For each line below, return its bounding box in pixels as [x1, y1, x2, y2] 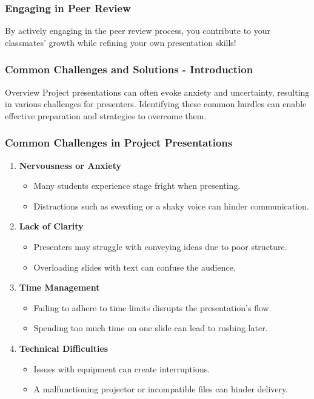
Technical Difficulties [19, 341, 109, 354]
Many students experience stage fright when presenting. [33, 179, 241, 192]
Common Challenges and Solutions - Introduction [5, 62, 253, 77]
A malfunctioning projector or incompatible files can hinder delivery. [33, 383, 289, 395]
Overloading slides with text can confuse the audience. [33, 260, 236, 273]
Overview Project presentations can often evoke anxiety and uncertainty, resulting [5, 85, 310, 98]
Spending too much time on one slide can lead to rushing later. [33, 322, 268, 334]
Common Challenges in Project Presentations [5, 135, 233, 150]
